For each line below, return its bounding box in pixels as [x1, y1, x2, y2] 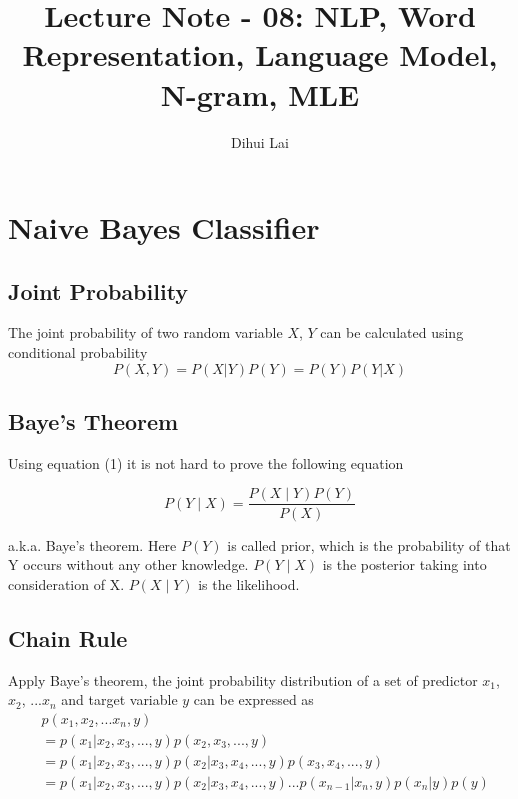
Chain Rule [8, 622, 128, 653]
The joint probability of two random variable [8, 322, 283, 343]
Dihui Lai [231, 131, 289, 152]
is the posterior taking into [322, 554, 487, 575]
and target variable [61, 689, 178, 710]
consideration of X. [8, 573, 125, 594]
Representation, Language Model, [22, 34, 498, 75]
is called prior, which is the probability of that [227, 534, 511, 555]
